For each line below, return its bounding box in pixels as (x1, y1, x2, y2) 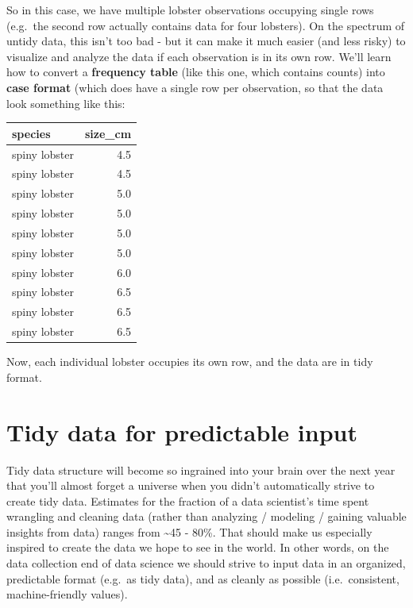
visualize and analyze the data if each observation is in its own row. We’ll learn (6, 48, 392, 64)
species (12, 125, 51, 141)
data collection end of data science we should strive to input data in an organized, (6, 555, 406, 571)
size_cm (84, 125, 132, 141)
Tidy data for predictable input (6, 415, 357, 448)
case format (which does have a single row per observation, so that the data (6, 79, 384, 95)
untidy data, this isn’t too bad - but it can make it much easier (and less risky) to (6, 33, 406, 49)
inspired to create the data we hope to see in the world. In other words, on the (6, 539, 389, 556)
